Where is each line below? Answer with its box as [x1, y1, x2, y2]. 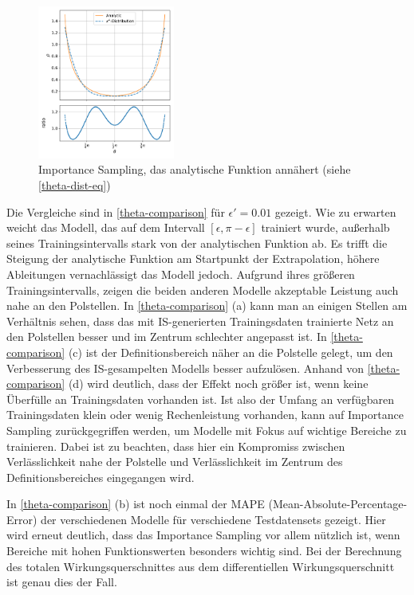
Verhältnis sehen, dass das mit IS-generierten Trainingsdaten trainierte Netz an [6, 312, 394, 329]
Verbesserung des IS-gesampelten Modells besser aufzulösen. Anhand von [6, 359, 364, 376]
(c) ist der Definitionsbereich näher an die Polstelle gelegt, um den [68, 343, 393, 360]
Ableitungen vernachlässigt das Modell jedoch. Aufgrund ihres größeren [6, 265, 355, 282]
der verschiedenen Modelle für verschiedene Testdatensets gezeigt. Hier [41, 511, 386, 527]
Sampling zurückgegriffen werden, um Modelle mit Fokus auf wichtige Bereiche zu [6, 421, 407, 438]
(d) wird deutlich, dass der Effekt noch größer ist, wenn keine [68, 375, 369, 392]
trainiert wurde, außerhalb [261, 219, 390, 236]
